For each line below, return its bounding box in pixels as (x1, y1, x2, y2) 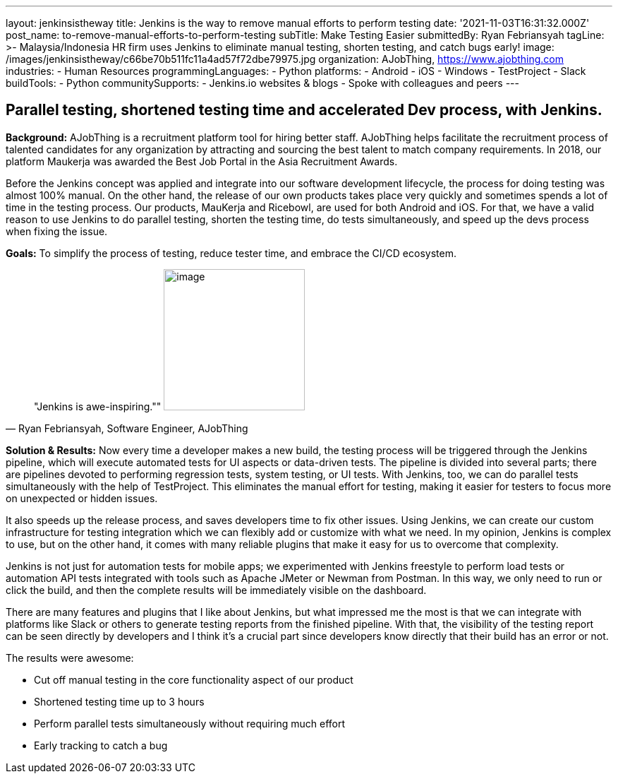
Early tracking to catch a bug (34, 739, 168, 751)
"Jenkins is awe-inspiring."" (34, 400, 162, 412)
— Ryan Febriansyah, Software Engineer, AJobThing (6, 422, 248, 434)
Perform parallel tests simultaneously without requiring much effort (34, 717, 346, 730)
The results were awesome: (6, 651, 134, 664)
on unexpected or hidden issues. (6, 492, 158, 504)
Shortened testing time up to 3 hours (34, 695, 205, 708)
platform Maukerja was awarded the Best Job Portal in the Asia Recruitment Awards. (6, 155, 398, 167)
